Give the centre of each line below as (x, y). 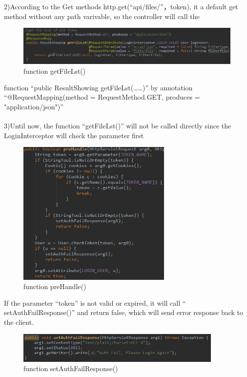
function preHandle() (55, 286)
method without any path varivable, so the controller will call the (102, 16)
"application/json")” (34, 106)
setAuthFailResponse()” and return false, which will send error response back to (123, 312)
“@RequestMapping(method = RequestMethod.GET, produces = (102, 97)
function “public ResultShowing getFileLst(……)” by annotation (98, 87)
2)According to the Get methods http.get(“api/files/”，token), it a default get (121, 6)
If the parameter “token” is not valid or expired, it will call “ (95, 303)
